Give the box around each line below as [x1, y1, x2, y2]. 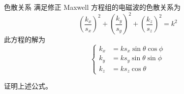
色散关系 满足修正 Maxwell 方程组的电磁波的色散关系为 [4, 2, 181, 12]
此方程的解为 [4, 34, 45, 45]
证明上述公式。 [4, 80, 52, 91]
